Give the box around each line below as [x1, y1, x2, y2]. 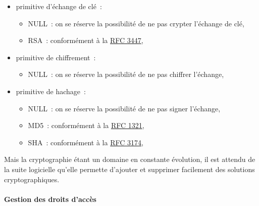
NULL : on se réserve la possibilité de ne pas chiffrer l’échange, [28, 69, 224, 79]
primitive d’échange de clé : [16, 1, 102, 11]
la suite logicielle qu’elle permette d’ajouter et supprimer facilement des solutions [4, 163, 255, 174]
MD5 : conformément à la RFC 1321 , [28, 120, 144, 131]
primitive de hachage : [16, 86, 86, 96]
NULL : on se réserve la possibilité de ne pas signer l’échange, [28, 103, 221, 113]
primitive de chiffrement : [16, 52, 96, 62]
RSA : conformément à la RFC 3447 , [28, 35, 143, 46]
